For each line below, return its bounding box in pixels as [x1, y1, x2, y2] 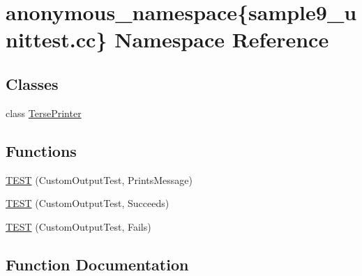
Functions [6, 139, 77, 161]
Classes [6, 72, 59, 94]
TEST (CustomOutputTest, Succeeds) [6, 196, 169, 210]
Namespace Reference [114, 25, 329, 54]
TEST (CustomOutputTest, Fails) [6, 219, 151, 233]
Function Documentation [6, 253, 189, 275]
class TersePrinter [6, 105, 82, 120]
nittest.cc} [6, 25, 107, 54]
